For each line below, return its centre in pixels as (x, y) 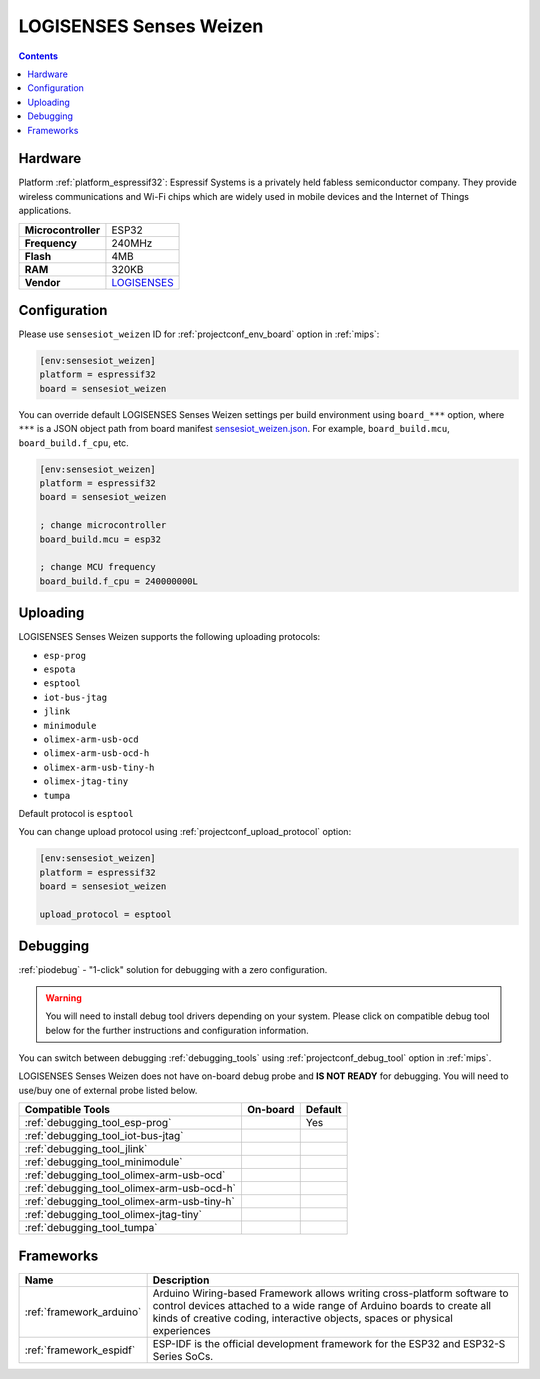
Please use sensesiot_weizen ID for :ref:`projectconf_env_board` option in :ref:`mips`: (199, 334)
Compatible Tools (67, 1110)
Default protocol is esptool (76, 813)
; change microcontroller (103, 525)
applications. (45, 211)
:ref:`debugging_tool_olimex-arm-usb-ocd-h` (130, 1188)
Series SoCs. (183, 1356)
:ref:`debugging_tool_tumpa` (91, 1228)
